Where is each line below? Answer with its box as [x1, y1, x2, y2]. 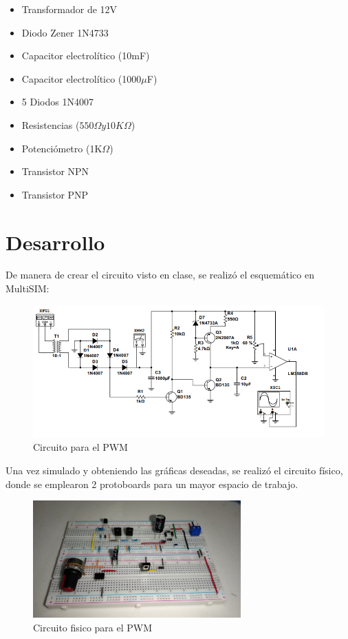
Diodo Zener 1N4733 [21, 25, 109, 39]
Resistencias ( [21, 117, 80, 132]
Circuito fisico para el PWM [33, 620, 153, 634]
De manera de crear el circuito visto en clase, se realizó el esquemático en [6, 267, 314, 282]
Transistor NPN [21, 164, 89, 179]
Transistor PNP [21, 187, 89, 201]
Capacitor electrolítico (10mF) [21, 48, 150, 63]
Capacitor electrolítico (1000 [21, 71, 142, 85]
